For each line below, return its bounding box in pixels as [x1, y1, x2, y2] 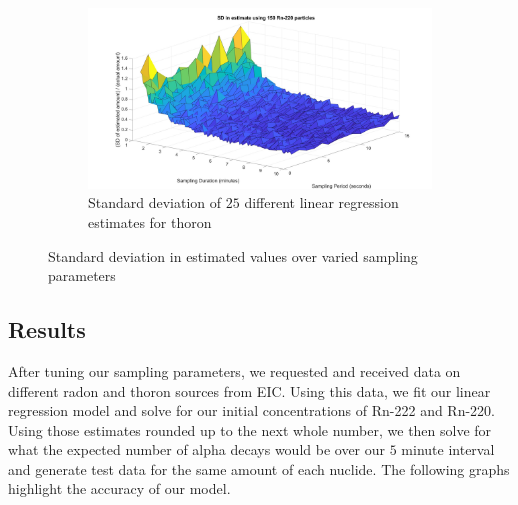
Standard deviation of [88, 192, 222, 213]
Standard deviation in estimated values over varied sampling [48, 245, 418, 266]
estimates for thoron [88, 211, 212, 232]
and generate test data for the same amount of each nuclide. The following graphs [8, 458, 510, 479]
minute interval [401, 439, 495, 460]
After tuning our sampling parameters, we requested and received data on [8, 360, 461, 381]
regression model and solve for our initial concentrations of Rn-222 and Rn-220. [8, 400, 496, 421]
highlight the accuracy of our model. [8, 478, 231, 499]
